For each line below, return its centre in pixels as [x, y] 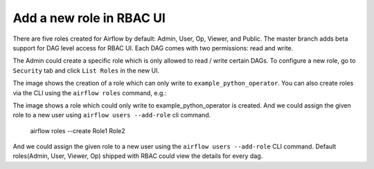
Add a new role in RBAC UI [89, 18]
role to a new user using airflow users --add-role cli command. [112, 115]
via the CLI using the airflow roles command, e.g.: [90, 92]
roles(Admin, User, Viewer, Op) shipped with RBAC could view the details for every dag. [138, 156]
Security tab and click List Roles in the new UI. [86, 70]
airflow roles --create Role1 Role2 [78, 130]
